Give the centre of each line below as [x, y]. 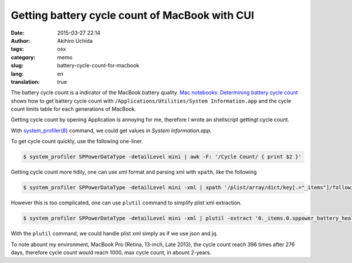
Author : [21, 40]
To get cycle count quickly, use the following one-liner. [77, 141]
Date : [18, 33]
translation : [26, 81]
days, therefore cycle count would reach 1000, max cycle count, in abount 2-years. [111, 252]
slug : [17, 66]
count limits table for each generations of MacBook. [73, 109]
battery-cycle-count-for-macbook [98, 66]
